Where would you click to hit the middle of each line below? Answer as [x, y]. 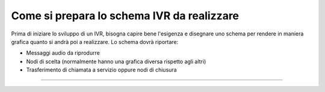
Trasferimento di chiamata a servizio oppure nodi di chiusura [101, 70]
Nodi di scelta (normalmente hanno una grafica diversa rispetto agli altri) [116, 61]
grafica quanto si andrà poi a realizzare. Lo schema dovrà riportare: [95, 41]
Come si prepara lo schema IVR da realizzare [125, 16]
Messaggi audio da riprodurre [63, 53]
